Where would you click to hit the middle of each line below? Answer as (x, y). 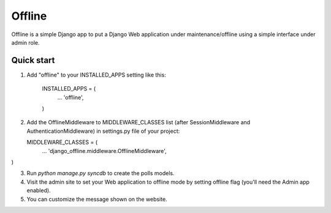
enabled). (39, 190)
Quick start (33, 60)
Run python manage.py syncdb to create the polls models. (101, 173)
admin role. (25, 42)
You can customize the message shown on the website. (97, 199)
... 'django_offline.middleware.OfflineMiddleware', (104, 151)
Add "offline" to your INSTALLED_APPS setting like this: (97, 75)
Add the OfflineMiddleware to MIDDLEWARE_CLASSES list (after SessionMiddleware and (139, 122)
